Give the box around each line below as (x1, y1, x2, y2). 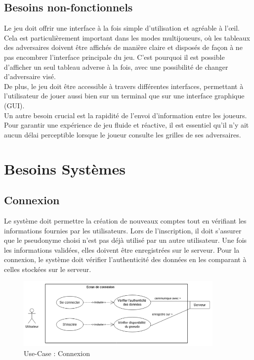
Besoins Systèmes (4, 158, 126, 179)
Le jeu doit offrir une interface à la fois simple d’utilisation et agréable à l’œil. (4, 23, 240, 33)
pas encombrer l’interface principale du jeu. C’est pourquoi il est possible (4, 51, 225, 62)
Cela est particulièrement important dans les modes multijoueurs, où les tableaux (4, 32, 250, 43)
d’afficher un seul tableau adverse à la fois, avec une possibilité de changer (4, 61, 228, 72)
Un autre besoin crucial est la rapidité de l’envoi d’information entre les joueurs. (4, 110, 247, 120)
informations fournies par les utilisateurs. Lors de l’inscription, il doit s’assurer (4, 225, 242, 235)
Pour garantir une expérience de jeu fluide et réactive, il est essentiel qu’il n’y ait (4, 120, 249, 130)
